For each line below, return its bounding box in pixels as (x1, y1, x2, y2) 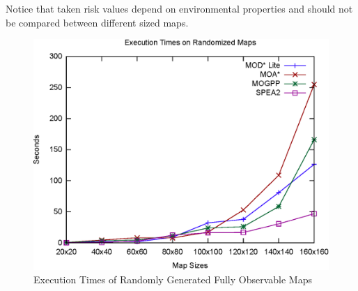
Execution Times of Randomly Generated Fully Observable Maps (33, 272, 313, 287)
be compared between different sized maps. (6, 15, 189, 29)
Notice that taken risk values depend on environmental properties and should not (6, 1, 353, 15)
